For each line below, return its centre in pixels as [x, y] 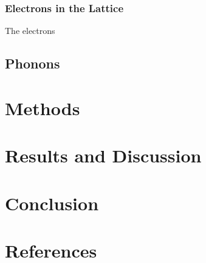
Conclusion [52, 203]
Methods [43, 108]
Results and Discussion [103, 155]
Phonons [33, 63]
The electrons [30, 31]
